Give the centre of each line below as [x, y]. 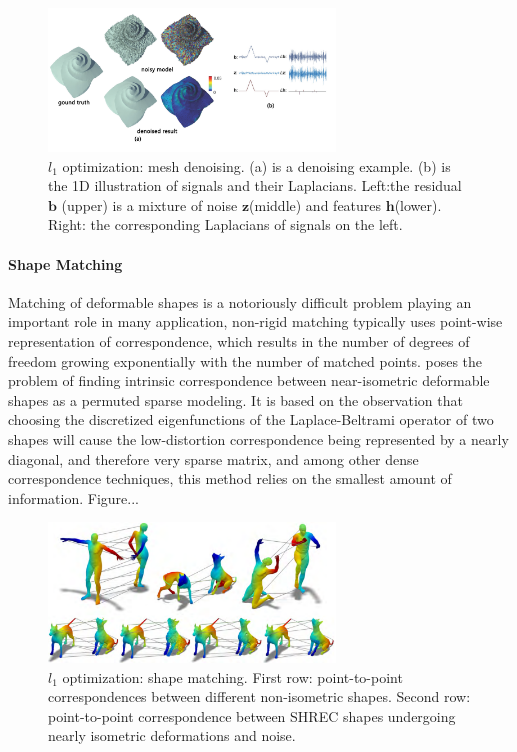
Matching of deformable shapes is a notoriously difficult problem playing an [240, 301]
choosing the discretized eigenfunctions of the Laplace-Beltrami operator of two [251, 419]
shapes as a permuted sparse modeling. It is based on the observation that [235, 399]
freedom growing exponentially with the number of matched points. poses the [245, 360]
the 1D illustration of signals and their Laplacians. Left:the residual [255, 185]
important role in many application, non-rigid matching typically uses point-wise [255, 321]
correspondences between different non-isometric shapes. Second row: [259, 696]
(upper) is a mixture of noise [149, 204]
